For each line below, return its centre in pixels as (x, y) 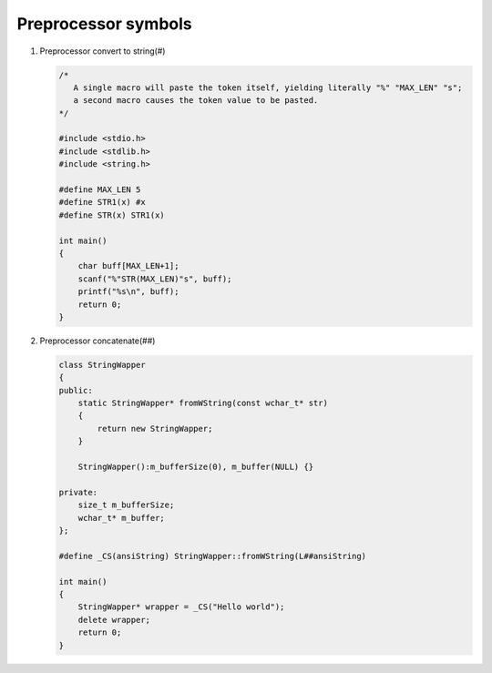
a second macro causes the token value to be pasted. (196, 101)
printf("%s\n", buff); (128, 292)
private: (78, 492)
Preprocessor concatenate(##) (97, 341)
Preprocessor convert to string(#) (102, 51)
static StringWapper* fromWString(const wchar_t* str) (203, 403)
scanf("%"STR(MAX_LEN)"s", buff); (155, 279)
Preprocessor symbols (104, 24)
